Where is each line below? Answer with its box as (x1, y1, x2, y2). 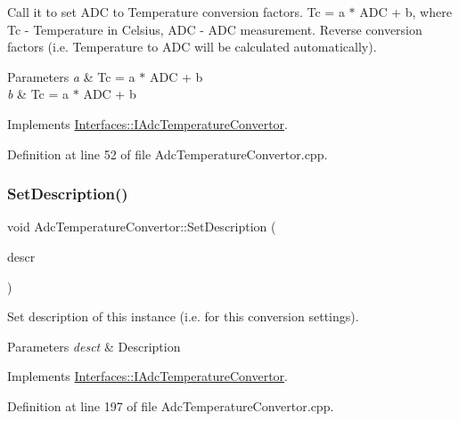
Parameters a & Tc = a (7, 67, 135, 85)
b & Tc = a (7, 85, 70, 103)
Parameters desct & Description (7, 336, 181, 355)
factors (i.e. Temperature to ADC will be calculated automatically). (7, 37, 377, 56)
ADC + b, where (359, 3, 452, 20)
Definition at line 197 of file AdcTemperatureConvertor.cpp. (7, 396, 334, 415)
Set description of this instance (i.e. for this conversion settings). (7, 307, 359, 326)
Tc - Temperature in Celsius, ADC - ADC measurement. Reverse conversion (7, 20, 422, 38)
